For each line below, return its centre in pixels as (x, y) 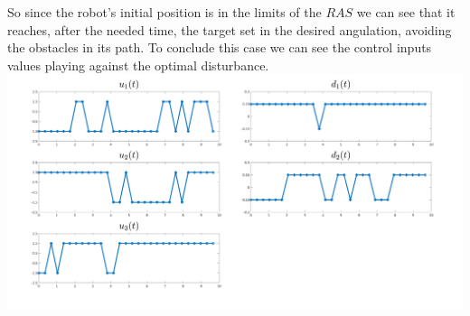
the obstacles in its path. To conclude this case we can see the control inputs (220, 47)
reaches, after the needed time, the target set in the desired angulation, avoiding (230, 29)
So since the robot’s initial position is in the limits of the (164, 12)
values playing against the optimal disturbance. (138, 65)
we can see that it (406, 12)
